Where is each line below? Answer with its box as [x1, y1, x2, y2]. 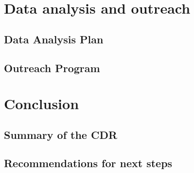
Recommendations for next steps [4, 155, 173, 171]
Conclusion [4, 94, 79, 114]
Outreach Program [4, 60, 100, 75]
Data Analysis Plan [4, 31, 104, 46]
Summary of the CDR [4, 127, 118, 142]
